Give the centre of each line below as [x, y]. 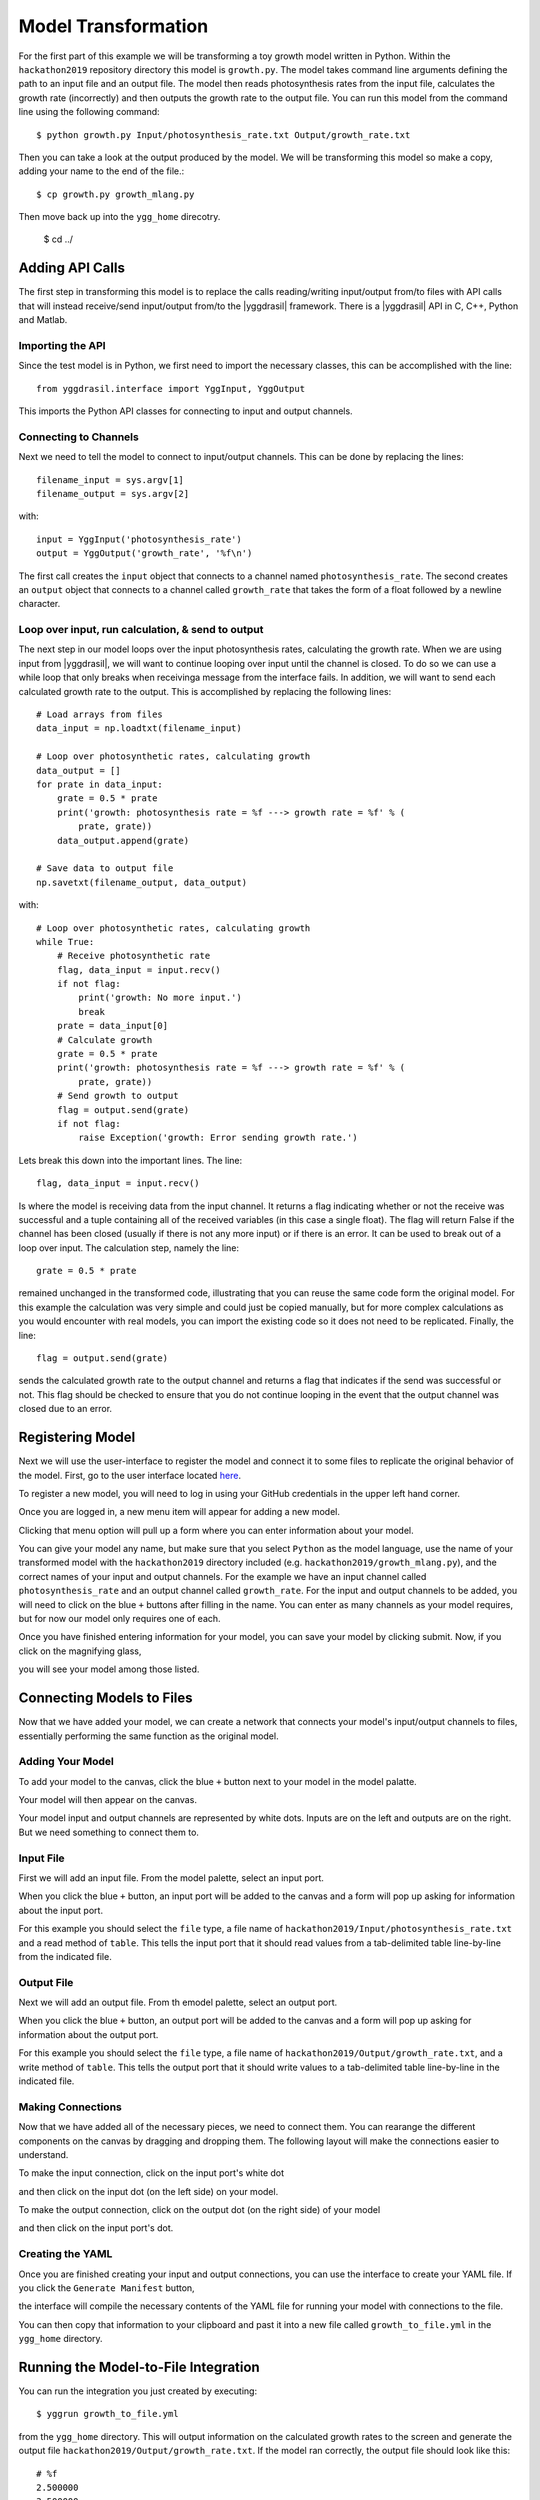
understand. [43, 2154]
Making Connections [70, 2107]
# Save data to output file [105, 868]
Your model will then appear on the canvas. [107, 1800]
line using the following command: [89, 112]
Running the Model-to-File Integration [139, 2367]
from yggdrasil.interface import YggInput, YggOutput [170, 388]
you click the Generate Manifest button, [106, 2288]
